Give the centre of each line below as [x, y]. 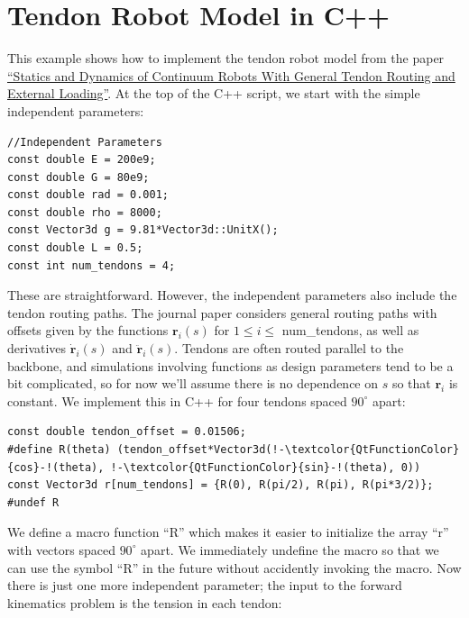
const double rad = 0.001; [88, 195]
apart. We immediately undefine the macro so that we [290, 549]
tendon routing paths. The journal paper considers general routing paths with [222, 312]
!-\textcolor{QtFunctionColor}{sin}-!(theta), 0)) [266, 467]
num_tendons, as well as [350, 330]
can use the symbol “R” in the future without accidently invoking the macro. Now [234, 567]
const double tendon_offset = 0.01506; [127, 432]
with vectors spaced [61, 549]
